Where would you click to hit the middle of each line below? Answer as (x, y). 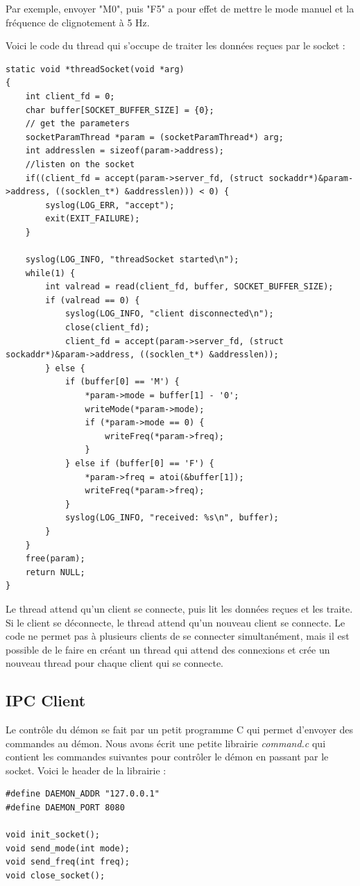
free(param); (55, 559)
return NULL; (55, 572)
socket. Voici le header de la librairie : (86, 770)
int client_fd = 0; (70, 96)
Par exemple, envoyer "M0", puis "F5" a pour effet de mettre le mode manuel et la (180, 8)
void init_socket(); (53, 835)
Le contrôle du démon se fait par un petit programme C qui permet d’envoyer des (180, 730)
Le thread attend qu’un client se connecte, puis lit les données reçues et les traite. (179, 608)
